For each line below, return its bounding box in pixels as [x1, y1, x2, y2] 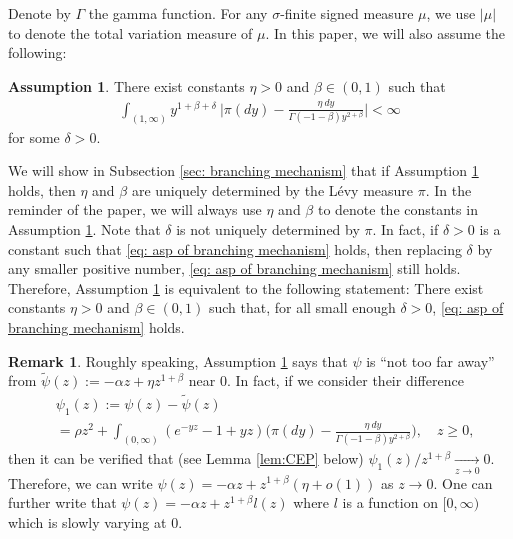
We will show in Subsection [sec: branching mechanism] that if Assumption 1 [8, 160, 479, 181]
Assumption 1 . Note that [8, 218, 161, 239]
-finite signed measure [280, 3, 414, 23]
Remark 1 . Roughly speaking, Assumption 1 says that [8, 350, 348, 371]
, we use [426, 3, 476, 23]
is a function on [342, 492, 438, 513]
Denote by [8, 3, 71, 23]
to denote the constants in [317, 199, 478, 220]
